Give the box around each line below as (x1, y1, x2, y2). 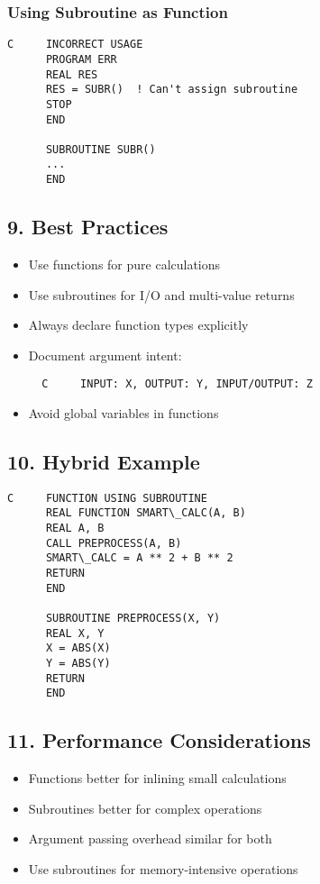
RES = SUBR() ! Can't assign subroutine (45, 83, 298, 96)
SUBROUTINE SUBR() (45, 142, 156, 156)
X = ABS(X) (45, 642, 111, 655)
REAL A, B (45, 522, 105, 535)
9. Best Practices (7, 213, 169, 241)
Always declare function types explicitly (28, 315, 249, 334)
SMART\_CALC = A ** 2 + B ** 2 (45, 551, 233, 565)
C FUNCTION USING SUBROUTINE (7, 491, 207, 505)
